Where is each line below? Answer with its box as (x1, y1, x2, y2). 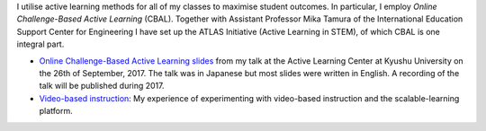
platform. (39, 106, 74, 117)
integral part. (16, 39, 65, 49)
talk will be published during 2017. (39, 81, 166, 92)
